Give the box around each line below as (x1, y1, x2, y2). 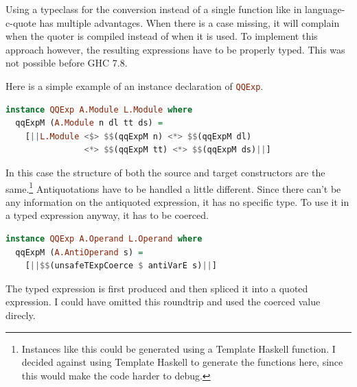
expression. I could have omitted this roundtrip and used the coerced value (5, 294, 321, 309)
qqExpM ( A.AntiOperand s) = (15, 247, 143, 257)
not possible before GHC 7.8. (5, 56, 128, 70)
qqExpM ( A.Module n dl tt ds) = (15, 118, 163, 128)
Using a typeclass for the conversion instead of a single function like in (5, 2, 302, 16)
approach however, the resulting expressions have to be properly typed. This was (5, 42, 345, 56)
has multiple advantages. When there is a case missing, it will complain (39, 15, 340, 30)
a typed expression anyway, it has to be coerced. (5, 208, 209, 222)
